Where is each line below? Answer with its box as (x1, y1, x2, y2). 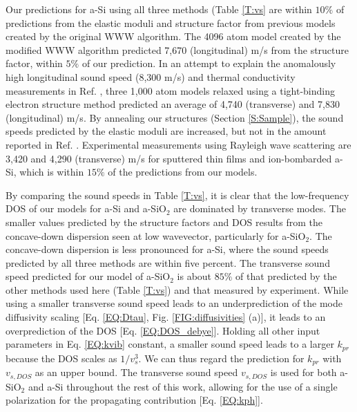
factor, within (6, 56, 63, 71)
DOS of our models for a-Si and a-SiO (6, 201, 166, 216)
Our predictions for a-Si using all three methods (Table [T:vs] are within (6, 2, 312, 16)
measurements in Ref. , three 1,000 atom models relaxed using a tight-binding (6, 83, 335, 97)
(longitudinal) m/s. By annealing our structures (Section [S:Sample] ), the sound (6, 110, 344, 124)
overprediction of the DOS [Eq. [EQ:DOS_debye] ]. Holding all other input (6, 323, 320, 337)
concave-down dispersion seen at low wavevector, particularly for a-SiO (6, 228, 306, 243)
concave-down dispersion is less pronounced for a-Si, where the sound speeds (6, 242, 329, 256)
